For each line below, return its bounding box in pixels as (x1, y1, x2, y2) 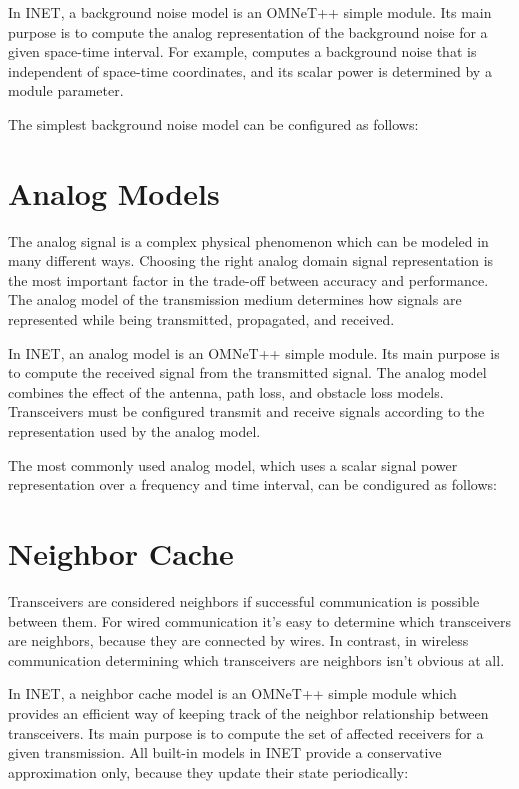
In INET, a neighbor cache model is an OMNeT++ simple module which (8, 683, 457, 704)
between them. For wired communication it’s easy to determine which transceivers (8, 610, 512, 631)
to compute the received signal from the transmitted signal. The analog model (8, 362, 487, 383)
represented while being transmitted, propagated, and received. (8, 309, 395, 330)
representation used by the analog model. (8, 421, 261, 442)
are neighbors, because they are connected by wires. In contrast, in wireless (8, 630, 469, 651)
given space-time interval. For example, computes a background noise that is (8, 41, 477, 62)
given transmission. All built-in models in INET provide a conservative (8, 742, 442, 763)
